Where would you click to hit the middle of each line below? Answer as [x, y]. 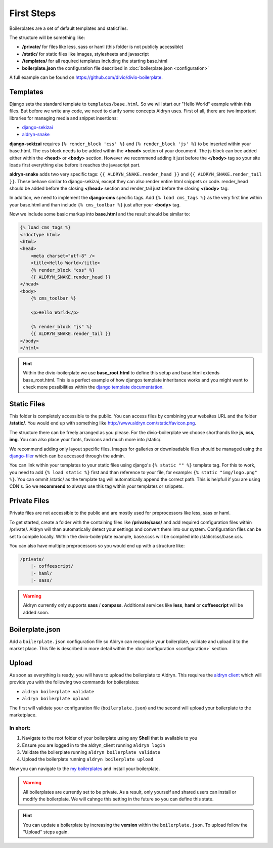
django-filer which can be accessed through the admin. [67, 456]
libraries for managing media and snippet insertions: [64, 118]
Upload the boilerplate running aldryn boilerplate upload [88, 759]
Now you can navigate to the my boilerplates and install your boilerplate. [85, 769]
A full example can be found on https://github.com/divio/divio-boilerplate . [86, 77]
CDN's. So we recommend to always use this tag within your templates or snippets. [97, 486]
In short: [20, 728]
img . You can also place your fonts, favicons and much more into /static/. [85, 440]
